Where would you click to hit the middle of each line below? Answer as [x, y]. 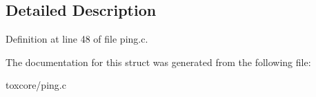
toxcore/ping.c [36, 85]
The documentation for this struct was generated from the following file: [158, 62]
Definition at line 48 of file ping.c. [77, 39]
